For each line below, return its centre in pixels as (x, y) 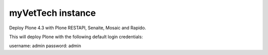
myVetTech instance (53, 13)
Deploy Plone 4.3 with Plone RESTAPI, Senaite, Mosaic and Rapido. (78, 28)
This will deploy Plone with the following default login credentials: (76, 37)
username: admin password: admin (45, 46)
